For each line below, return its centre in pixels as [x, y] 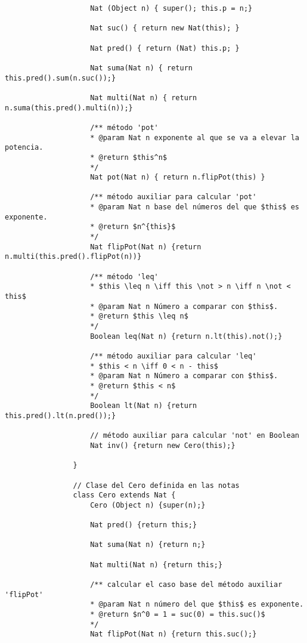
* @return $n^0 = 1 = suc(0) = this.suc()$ [178, 615]
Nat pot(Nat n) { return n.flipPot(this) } [178, 177]
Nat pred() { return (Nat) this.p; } [165, 48]
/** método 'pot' [124, 127]
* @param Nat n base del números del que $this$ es [195, 207]
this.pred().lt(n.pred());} [61, 415]
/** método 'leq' [124, 276]
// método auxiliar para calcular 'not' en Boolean [195, 436]
